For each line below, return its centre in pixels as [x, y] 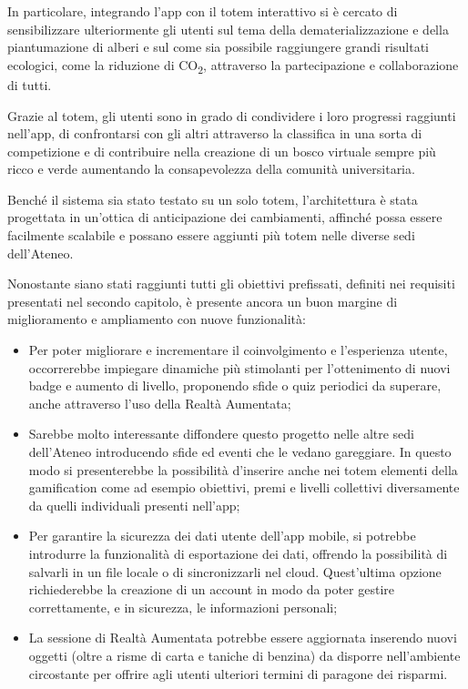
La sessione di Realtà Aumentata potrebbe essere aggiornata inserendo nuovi [243, 638]
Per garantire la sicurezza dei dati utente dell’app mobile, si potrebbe [222, 536]
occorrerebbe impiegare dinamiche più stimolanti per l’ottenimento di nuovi [239, 367]
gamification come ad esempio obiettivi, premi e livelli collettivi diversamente [244, 487]
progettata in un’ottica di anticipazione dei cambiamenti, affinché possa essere [225, 217]
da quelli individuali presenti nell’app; [134, 505]
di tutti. [30, 84]
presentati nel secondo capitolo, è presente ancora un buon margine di [203, 301]
